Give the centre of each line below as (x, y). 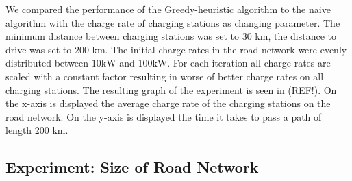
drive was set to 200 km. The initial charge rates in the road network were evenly (176, 49)
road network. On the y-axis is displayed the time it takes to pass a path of (164, 116)
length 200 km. (37, 130)
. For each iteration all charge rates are (249, 63)
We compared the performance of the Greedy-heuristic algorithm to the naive (168, 9)
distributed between (47, 63)
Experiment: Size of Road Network (132, 167)
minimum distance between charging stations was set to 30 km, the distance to (171, 36)
